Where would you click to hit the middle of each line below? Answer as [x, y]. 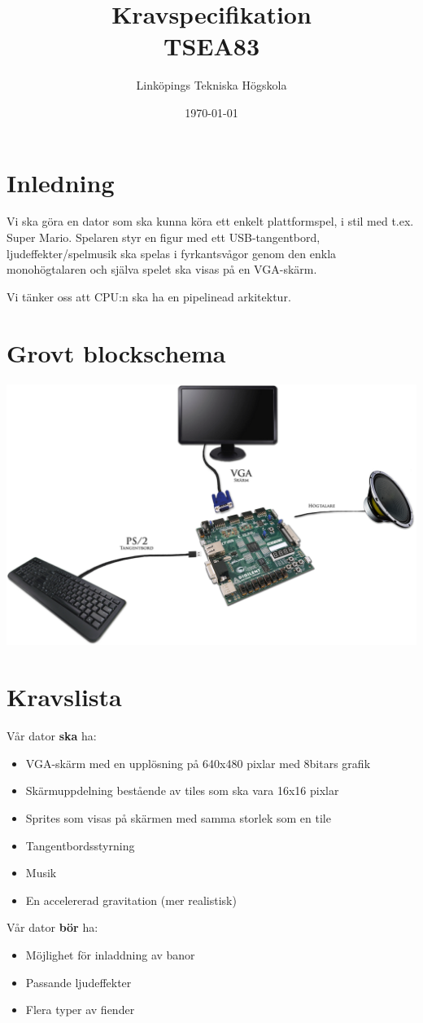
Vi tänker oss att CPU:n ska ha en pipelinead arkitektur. [149, 296]
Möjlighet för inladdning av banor [110, 954]
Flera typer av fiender [80, 1010]
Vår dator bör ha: [52, 927]
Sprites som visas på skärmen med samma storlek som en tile [178, 817]
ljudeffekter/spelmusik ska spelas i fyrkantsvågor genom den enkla [172, 253]
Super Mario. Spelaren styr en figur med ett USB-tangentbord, [164, 237]
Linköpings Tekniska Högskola [211, 85]
